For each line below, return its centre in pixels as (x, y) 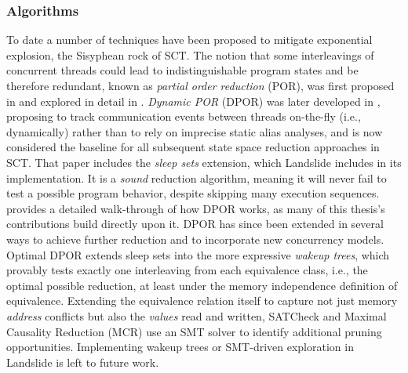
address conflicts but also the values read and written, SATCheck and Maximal (197, 315)
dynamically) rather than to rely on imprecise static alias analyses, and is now (195, 131)
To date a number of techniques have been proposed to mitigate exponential (189, 40)
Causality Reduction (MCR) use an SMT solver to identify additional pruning (194, 331)
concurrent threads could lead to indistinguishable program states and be (182, 70)
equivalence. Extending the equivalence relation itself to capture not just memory (202, 301)
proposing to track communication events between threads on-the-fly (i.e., (184, 116)
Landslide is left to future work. (83, 362)
